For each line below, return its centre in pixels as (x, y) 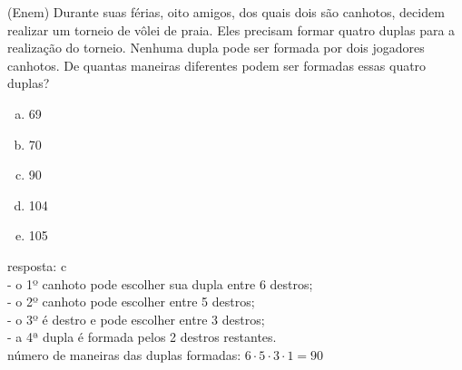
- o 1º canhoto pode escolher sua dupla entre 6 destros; (160, 283)
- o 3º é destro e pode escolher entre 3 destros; (136, 319)
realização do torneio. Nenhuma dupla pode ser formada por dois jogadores (216, 48)
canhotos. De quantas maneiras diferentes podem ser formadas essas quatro (217, 65)
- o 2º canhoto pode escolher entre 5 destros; (131, 302)
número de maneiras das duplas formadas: (124, 354)
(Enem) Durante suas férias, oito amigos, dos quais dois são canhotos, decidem (226, 12)
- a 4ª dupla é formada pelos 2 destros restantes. (142, 337)
